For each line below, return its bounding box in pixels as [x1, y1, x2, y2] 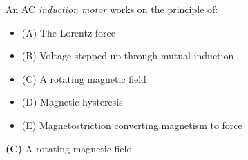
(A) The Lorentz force [21, 25, 116, 39]
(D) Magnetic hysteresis [21, 94, 123, 109]
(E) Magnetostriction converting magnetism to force [21, 117, 242, 132]
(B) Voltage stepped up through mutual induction [21, 48, 234, 63]
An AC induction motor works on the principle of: [6, 2, 218, 16]
